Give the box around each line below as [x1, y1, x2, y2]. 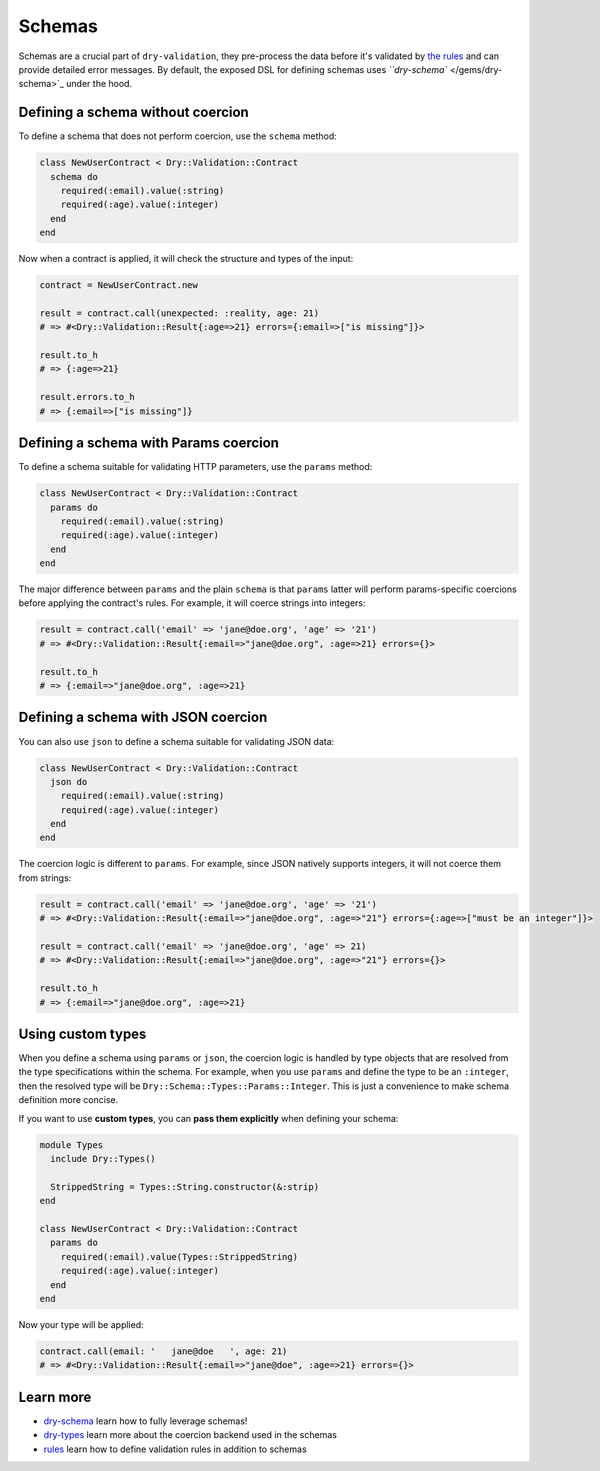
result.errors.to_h [39, 391, 135, 403]
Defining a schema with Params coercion [18, 435, 280, 452]
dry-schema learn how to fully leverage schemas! [43, 1415, 248, 1427]
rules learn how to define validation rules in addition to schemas [43, 1443, 307, 1455]
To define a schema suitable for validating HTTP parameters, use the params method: [18, 461, 373, 473]
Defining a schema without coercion [18, 104, 249, 121]
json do [50, 776, 88, 787]
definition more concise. [18, 1094, 119, 1106]
